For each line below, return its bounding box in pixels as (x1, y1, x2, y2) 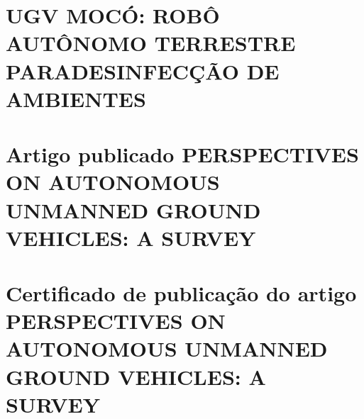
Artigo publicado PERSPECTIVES (6, 140, 359, 169)
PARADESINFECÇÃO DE (6, 56, 280, 85)
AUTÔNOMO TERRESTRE (6, 28, 296, 57)
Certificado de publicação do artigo (6, 279, 357, 308)
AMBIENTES (6, 84, 146, 113)
